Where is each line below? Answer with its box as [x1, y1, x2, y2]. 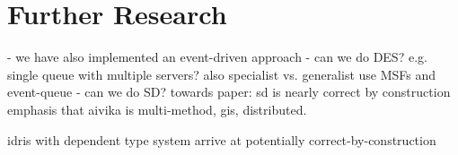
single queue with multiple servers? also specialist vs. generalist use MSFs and [7, 65, 436, 83]
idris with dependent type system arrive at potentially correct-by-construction [7, 130, 436, 149]
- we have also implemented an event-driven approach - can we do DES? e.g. [7, 47, 427, 66]
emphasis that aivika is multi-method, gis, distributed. [7, 99, 307, 118]
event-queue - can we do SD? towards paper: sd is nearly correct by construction [7, 82, 451, 101]
